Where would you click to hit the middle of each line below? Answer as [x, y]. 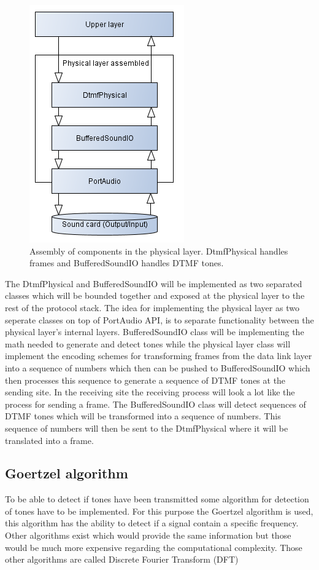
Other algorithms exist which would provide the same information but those [148, 535]
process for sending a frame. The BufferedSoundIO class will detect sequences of [156, 404]
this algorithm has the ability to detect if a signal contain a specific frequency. [152, 523]
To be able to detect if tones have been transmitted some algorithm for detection [157, 499]
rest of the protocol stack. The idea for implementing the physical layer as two [152, 307]
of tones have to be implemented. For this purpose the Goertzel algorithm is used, [159, 511]
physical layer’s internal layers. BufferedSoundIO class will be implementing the [155, 332]
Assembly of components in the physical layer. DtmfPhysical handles [159, 251]
